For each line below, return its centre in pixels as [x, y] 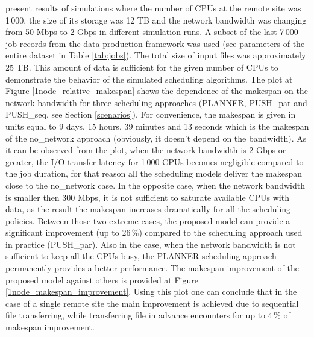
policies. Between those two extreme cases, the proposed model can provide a [148, 220]
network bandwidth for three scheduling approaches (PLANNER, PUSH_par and [156, 102]
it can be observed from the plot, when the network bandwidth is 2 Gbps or [146, 150]
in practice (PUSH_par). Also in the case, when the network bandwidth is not [151, 244]
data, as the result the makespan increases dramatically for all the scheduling [148, 209]
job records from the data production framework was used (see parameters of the [155, 43]
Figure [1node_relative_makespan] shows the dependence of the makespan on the [157, 91]
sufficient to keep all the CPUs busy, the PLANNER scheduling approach [141, 256]
